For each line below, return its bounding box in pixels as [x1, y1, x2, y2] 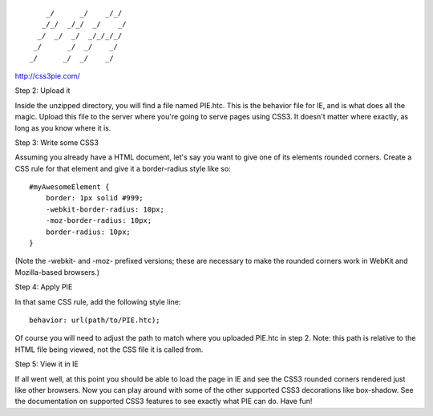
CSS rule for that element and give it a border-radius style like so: [14, 164, 232, 173]
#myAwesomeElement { [29, 183, 110, 192]
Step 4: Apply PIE [14, 282, 73, 292]
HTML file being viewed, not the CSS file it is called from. [14, 345, 204, 354]
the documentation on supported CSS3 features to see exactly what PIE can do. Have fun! [14, 397, 313, 406]
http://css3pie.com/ [14, 71, 80, 80]
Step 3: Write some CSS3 [14, 137, 99, 147]
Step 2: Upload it [14, 86, 71, 95]
